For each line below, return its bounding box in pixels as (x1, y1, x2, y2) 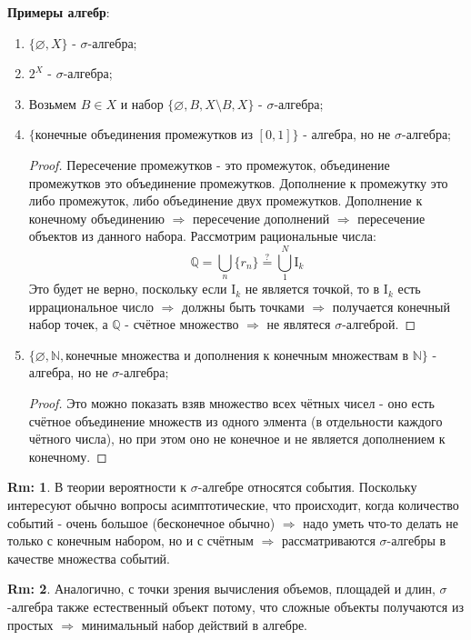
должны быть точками (182, 296, 305, 315)
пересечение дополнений (192, 208, 330, 227)
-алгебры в (386, 531, 446, 550)
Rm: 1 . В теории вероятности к (7, 477, 187, 496)
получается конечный (332, 296, 450, 315)
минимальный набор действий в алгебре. (81, 615, 308, 634)
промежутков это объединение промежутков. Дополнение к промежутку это (28, 173, 448, 192)
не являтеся (266, 315, 331, 334)
